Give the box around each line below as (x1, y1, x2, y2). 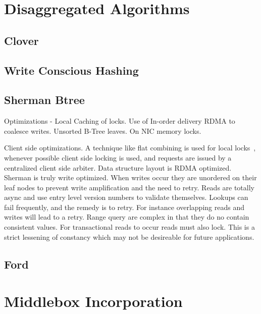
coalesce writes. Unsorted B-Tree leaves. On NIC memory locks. (4, 125, 201, 136)
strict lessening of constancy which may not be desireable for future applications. (4, 231, 254, 242)
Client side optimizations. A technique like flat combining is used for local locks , (4, 142, 256, 153)
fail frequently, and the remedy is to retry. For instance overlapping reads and (4, 201, 244, 212)
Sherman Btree (4, 92, 85, 108)
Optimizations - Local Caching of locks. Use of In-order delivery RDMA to (4, 116, 235, 126)
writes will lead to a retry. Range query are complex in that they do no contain (4, 212, 249, 222)
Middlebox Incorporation (4, 291, 183, 311)
